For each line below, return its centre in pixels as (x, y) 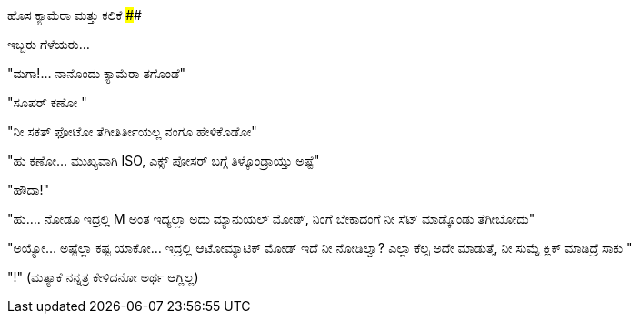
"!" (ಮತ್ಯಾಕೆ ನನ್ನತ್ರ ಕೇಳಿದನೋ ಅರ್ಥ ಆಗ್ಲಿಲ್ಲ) (103, 277)
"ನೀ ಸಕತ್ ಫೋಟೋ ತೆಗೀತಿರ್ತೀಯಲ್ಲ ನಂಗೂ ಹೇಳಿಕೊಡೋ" (132, 131)
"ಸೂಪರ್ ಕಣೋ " (47, 102)
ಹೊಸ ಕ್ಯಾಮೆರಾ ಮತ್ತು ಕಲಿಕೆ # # (75, 15)
